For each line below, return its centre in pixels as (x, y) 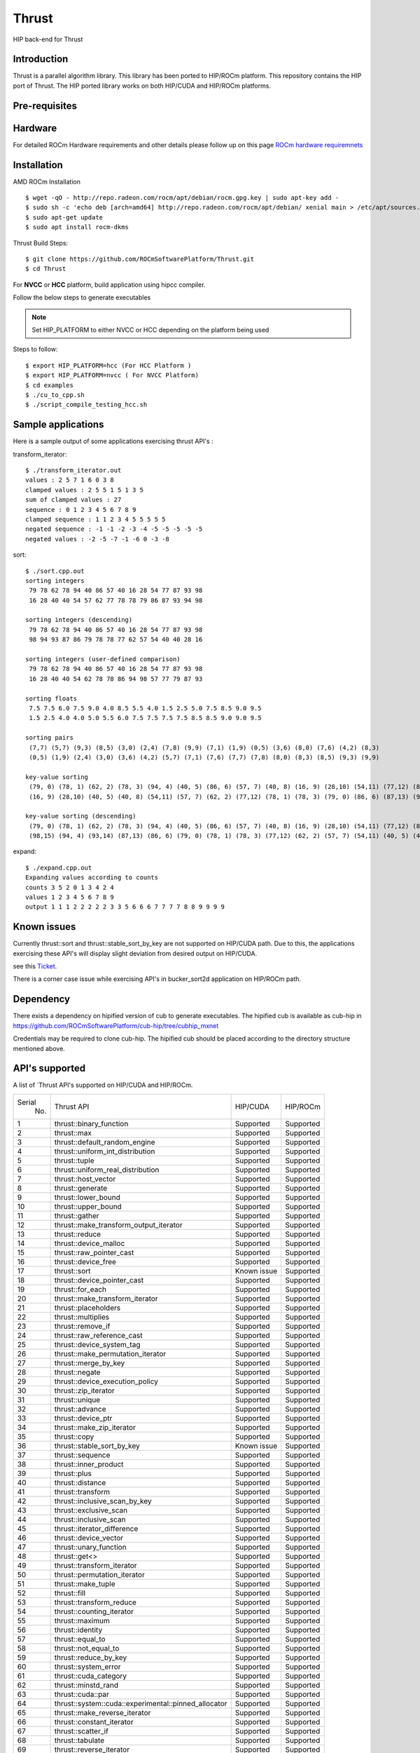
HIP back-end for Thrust (48, 39)
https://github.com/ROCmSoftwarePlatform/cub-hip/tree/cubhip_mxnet (116, 1026)
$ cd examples (49, 385)
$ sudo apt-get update (64, 217)
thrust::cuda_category (91, 1676)
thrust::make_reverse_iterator (103, 1712)
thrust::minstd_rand (86, 1685)
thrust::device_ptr (83, 1418)
